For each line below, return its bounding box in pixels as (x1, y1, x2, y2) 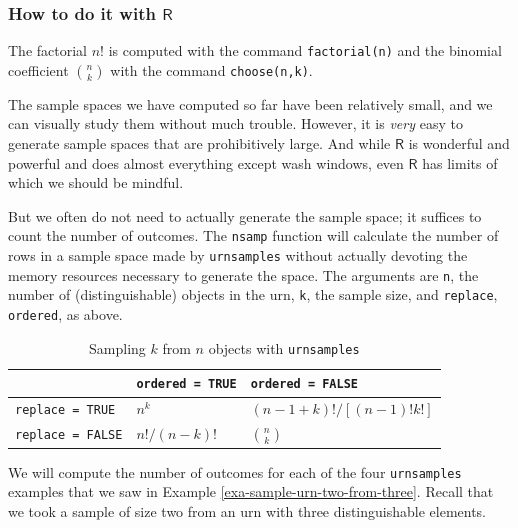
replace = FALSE (15, 428, 123, 443)
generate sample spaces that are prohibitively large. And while (8, 133, 391, 154)
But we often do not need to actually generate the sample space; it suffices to (8, 205, 482, 226)
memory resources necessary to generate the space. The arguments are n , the (8, 264, 479, 285)
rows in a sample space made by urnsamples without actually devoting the (8, 245, 468, 266)
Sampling (89, 337, 146, 358)
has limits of (422, 152, 498, 173)
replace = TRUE (15, 403, 116, 418)
